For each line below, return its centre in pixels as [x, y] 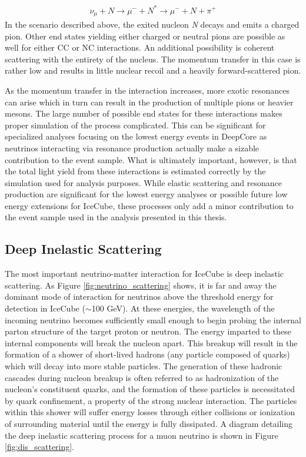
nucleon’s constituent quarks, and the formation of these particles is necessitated [150, 389]
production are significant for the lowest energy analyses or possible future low [146, 194]
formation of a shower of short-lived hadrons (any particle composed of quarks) [147, 354]
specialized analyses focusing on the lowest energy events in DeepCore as [136, 136]
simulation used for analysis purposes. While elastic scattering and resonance [144, 182]
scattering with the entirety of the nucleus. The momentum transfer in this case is [153, 59]
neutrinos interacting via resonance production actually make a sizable [132, 148]
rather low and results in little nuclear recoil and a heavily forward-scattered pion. [153, 70]
